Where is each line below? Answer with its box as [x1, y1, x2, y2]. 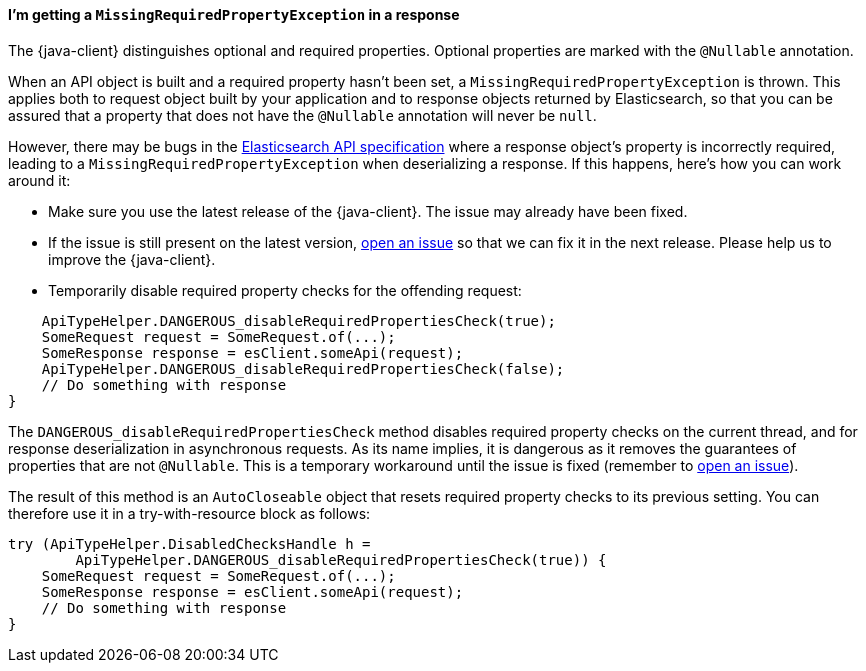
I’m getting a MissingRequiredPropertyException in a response [8, 6, 460, 23]
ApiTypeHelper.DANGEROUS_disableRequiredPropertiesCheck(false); [41, 360, 565, 377]
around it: [8, 171, 71, 189]
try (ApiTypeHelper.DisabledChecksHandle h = [8, 535, 371, 552]
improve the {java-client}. [48, 250, 216, 268]
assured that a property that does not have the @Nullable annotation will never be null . [8, 106, 597, 124]
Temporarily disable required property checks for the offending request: [48, 281, 522, 299]
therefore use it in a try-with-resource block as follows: [8, 504, 371, 522]
